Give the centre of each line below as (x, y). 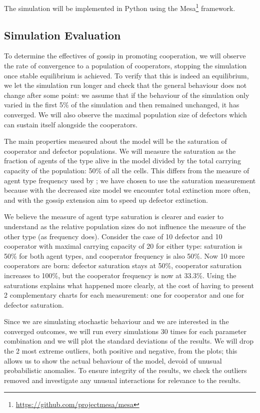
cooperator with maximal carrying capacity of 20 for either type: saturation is (123, 246)
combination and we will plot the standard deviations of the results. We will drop (129, 341)
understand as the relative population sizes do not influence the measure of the (125, 226)
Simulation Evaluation (62, 35)
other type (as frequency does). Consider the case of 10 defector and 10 (113, 236)
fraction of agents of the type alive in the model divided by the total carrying (122, 161)
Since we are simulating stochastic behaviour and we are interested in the (116, 321)
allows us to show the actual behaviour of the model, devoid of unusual (113, 360)
